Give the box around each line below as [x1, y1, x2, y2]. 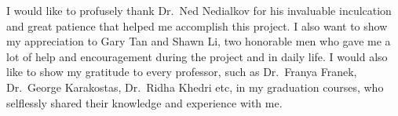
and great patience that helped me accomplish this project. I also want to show [6, 17, 388, 34]
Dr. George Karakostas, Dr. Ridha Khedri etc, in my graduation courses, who [6, 78, 384, 95]
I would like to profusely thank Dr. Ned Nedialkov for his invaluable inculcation [6, 2, 392, 18]
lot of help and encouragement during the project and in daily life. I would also [6, 48, 388, 64]
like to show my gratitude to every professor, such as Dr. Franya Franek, [6, 63, 357, 80]
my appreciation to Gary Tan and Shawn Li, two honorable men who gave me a [6, 33, 391, 49]
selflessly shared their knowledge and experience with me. [6, 94, 283, 111]
